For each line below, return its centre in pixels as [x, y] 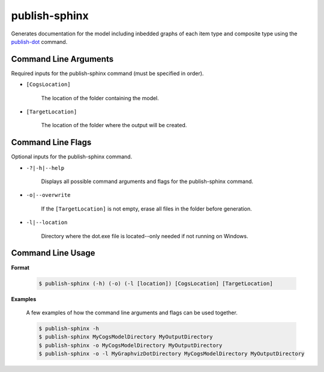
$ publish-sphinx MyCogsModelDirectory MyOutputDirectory [126, 337]
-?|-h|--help [45, 168]
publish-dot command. [39, 41]
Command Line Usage [53, 253]
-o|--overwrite [49, 195]
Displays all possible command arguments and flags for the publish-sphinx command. [147, 181]
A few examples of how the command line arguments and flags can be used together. [132, 313]
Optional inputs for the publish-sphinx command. [72, 157]
